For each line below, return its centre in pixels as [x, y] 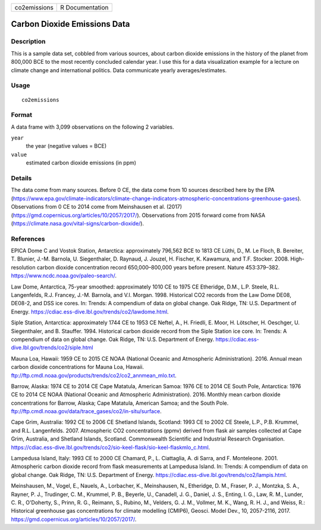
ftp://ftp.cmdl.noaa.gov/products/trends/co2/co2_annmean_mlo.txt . [94, 375]
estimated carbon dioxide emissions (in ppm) [81, 163]
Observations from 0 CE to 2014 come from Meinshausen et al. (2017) [97, 207]
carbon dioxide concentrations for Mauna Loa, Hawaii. [78, 367]
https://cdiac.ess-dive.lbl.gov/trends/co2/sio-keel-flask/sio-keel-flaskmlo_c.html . [111, 447]
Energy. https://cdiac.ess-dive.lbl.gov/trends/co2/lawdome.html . [90, 312]
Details [21, 178]
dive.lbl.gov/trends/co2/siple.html [52, 348]
